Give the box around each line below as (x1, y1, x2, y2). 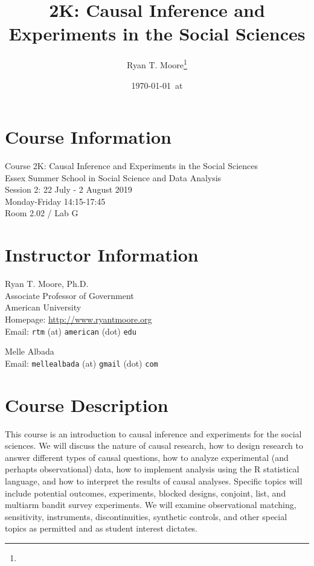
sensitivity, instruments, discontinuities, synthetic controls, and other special (5, 510, 287, 523)
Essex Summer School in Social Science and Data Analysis (5, 171, 222, 184)
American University (5, 301, 82, 314)
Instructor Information (5, 242, 199, 267)
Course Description (5, 392, 168, 417)
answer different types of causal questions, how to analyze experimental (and (5, 451, 289, 463)
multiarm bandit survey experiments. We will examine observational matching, (5, 498, 296, 511)
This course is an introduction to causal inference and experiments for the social (5, 427, 302, 440)
